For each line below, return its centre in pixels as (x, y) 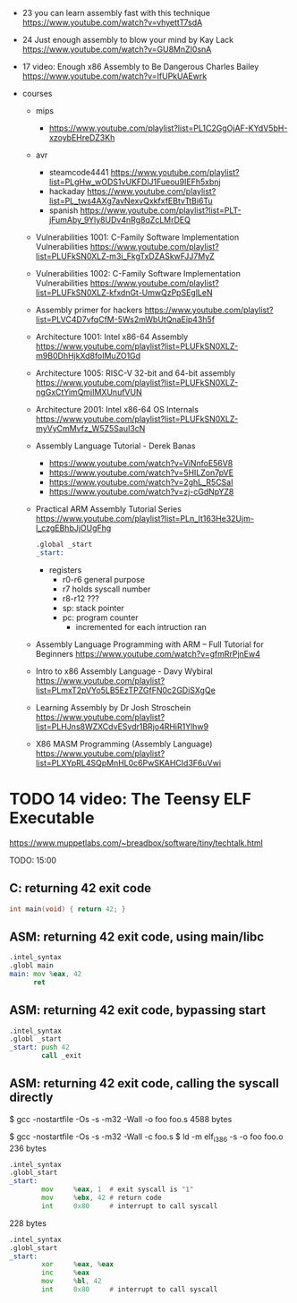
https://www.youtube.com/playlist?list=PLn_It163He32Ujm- (145, 519)
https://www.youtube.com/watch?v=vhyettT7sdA (112, 22)
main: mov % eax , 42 (46, 974)
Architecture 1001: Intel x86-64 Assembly (112, 336)
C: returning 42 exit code (81, 888)
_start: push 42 (39, 1048)
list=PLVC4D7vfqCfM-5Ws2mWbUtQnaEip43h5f (125, 319)
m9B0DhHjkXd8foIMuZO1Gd (88, 356)
